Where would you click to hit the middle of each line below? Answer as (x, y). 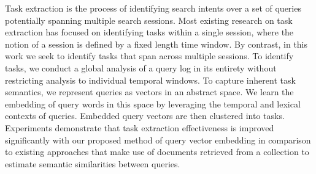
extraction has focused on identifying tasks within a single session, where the (149, 32)
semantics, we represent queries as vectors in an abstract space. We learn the (149, 92)
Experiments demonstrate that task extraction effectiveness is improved (140, 127)
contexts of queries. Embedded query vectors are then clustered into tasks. (145, 116)
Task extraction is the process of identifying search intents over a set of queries (153, 8)
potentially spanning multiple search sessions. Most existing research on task (149, 20)
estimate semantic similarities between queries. (93, 163)
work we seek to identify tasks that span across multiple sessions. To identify (149, 56)
